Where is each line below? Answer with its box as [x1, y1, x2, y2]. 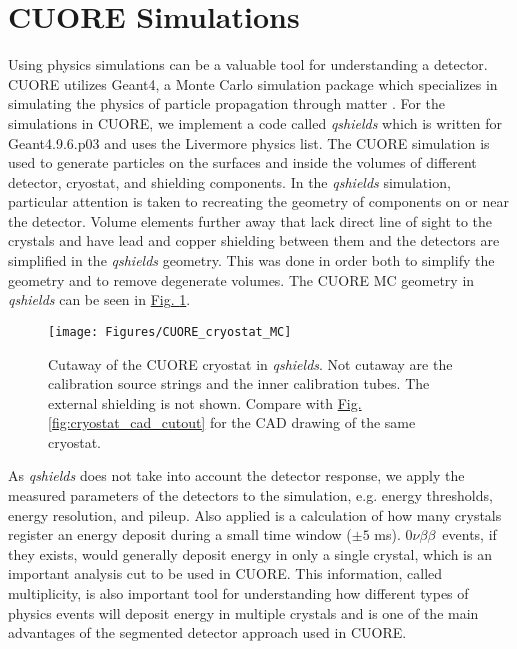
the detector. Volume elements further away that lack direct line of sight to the [8, 210, 493, 231]
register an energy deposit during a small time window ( [8, 524, 352, 545]
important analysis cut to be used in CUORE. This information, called [8, 563, 443, 584]
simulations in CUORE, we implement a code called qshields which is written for [8, 112, 503, 133]
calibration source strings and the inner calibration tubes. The [48, 373, 430, 394]
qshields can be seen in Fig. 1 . [8, 289, 191, 310]
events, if [442, 524, 497, 545]
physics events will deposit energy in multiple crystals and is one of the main [8, 602, 479, 623]
